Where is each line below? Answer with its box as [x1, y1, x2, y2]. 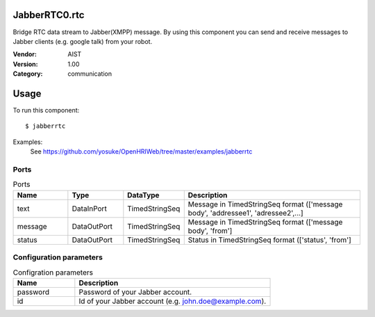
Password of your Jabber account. [78, 287, 192, 297]
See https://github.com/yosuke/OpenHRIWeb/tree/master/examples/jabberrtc [30, 147, 253, 156]
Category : [12, 70, 43, 78]
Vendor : [12, 50, 37, 58]
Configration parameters [12, 268, 94, 277]
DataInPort [72, 204, 107, 213]
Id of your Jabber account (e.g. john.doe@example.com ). [78, 296, 267, 306]
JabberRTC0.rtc [12, 9, 85, 21]
